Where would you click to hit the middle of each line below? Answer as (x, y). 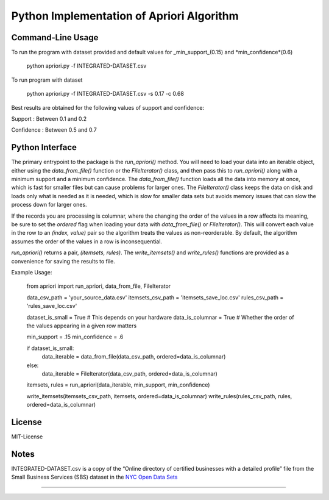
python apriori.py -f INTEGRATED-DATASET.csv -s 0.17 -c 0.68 (105, 94)
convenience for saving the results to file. (63, 261)
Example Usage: (32, 272)
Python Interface (44, 147)
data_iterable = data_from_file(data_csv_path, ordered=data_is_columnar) (134, 357)
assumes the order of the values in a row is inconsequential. (87, 241)
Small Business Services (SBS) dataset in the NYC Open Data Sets (94, 477)
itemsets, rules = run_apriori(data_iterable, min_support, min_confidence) (118, 385)
